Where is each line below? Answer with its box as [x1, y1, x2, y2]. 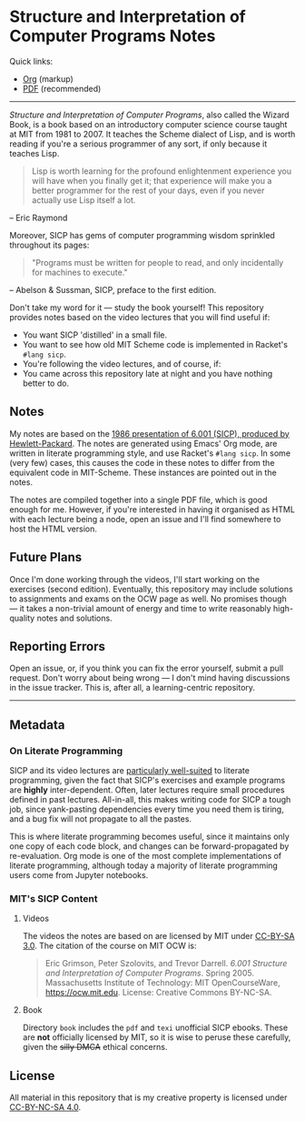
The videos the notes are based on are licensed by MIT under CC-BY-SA [22, 931, 295, 942]
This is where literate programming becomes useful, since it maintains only [9, 831, 290, 843]
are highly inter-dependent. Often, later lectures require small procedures [9, 784, 285, 795]
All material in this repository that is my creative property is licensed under [9, 1092, 288, 1103]
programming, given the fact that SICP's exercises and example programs [9, 775, 286, 786]
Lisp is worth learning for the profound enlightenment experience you [31, 166, 292, 177]
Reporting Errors [9, 639, 106, 654]
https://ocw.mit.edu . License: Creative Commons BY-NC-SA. [44, 987, 272, 998]
